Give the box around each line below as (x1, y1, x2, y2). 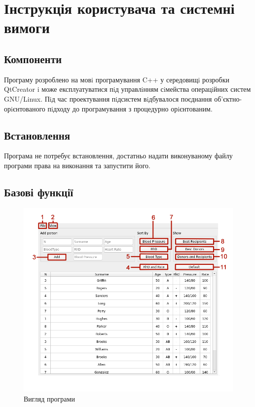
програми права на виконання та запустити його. (4, 160, 150, 170)
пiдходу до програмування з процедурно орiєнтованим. (47, 103, 213, 113)
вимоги (4, 17, 50, 37)
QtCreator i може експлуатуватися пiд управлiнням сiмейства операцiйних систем (4, 84, 251, 94)
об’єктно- (214, 93, 242, 104)
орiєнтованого (4, 103, 45, 113)
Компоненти (4, 51, 62, 66)
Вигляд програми (24, 393, 75, 404)
